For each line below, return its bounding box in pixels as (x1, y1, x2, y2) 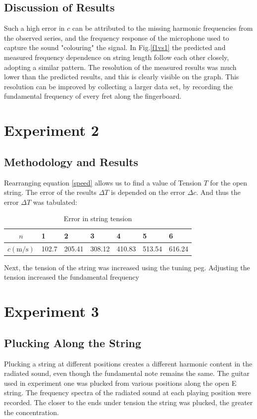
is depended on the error (110, 187, 185, 197)
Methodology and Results (4, 154, 139, 169)
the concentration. (4, 407, 59, 417)
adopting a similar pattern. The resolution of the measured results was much (4, 61, 237, 72)
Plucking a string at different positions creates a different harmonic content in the (4, 358, 253, 368)
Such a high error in (4, 23, 65, 33)
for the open (210, 177, 248, 187)
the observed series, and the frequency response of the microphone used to (4, 32, 229, 43)
